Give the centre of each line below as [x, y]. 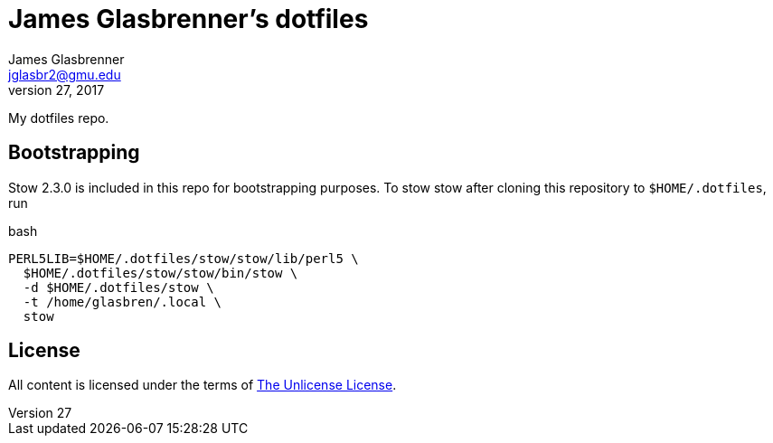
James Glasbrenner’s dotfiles [189, 19]
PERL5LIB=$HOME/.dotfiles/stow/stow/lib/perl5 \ [184, 258]
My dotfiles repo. [59, 118]
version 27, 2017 [57, 90]
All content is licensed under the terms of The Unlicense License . [203, 385]
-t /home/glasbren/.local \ [123, 302]
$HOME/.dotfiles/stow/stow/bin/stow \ [160, 273]
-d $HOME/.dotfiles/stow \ [118, 287]
